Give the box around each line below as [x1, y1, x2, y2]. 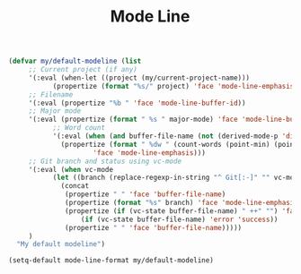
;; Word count [52, 124, 105, 133]
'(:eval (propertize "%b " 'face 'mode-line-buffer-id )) [28, 98, 246, 107]
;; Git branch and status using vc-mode [28, 157, 181, 166]
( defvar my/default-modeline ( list [8, 56, 142, 66]
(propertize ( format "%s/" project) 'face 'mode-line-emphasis [52, 81, 295, 90]
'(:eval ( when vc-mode [28, 165, 114, 174]
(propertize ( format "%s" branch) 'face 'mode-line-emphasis [65, 199, 298, 208]
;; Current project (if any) [28, 65, 138, 74]
